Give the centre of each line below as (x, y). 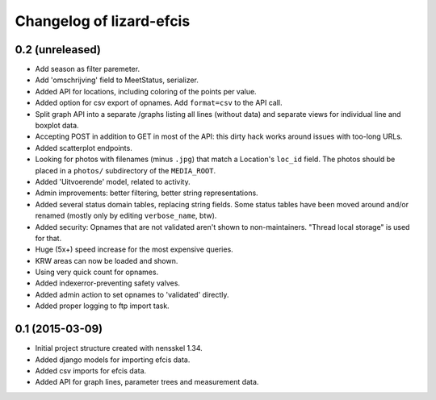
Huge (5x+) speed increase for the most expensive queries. (134, 249)
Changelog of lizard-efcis (103, 21)
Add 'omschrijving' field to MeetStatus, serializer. (117, 80)
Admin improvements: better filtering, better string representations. (147, 193)
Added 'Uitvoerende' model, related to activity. (113, 181)
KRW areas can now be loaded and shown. (107, 260)
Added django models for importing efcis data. (113, 360)
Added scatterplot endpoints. (84, 148)
